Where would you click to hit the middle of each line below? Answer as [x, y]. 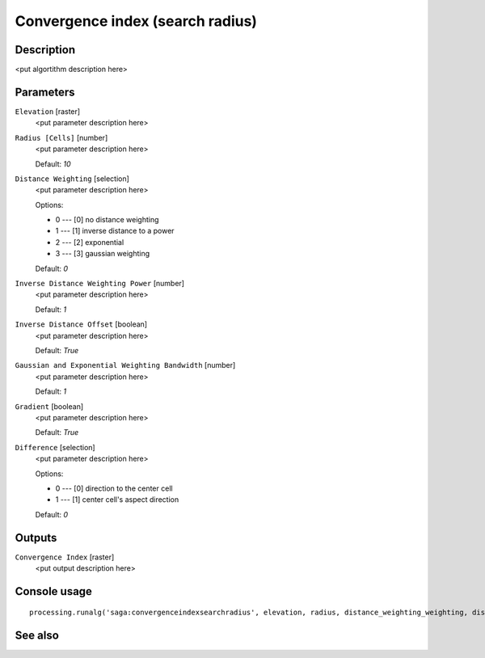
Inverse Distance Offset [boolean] [81, 324]
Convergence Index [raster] [65, 557]
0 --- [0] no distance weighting [107, 220]
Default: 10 [53, 164]
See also [37, 636]
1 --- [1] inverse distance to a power [115, 231]
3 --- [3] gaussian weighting [103, 254]
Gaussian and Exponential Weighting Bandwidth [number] [125, 365]
